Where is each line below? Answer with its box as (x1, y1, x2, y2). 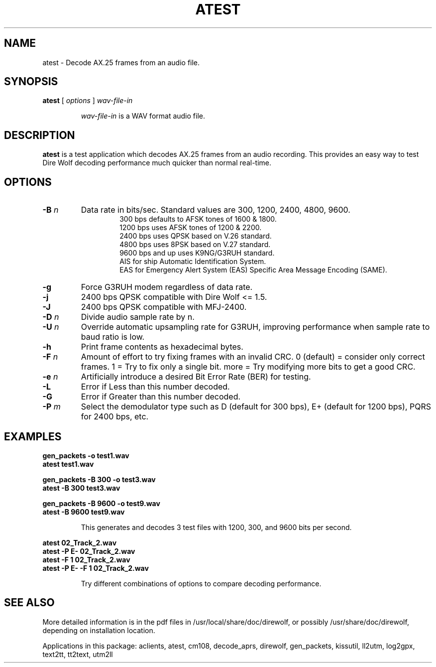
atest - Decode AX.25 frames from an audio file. (42, 58, 200, 67)
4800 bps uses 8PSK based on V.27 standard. (119, 240, 271, 249)
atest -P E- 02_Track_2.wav (42, 546, 135, 555)
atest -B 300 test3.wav (42, 483, 120, 492)
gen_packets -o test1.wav (42, 451, 129, 460)
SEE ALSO (4, 596, 55, 609)
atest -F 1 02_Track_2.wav (42, 555, 130, 564)
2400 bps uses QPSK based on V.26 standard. (119, 232, 272, 241)
